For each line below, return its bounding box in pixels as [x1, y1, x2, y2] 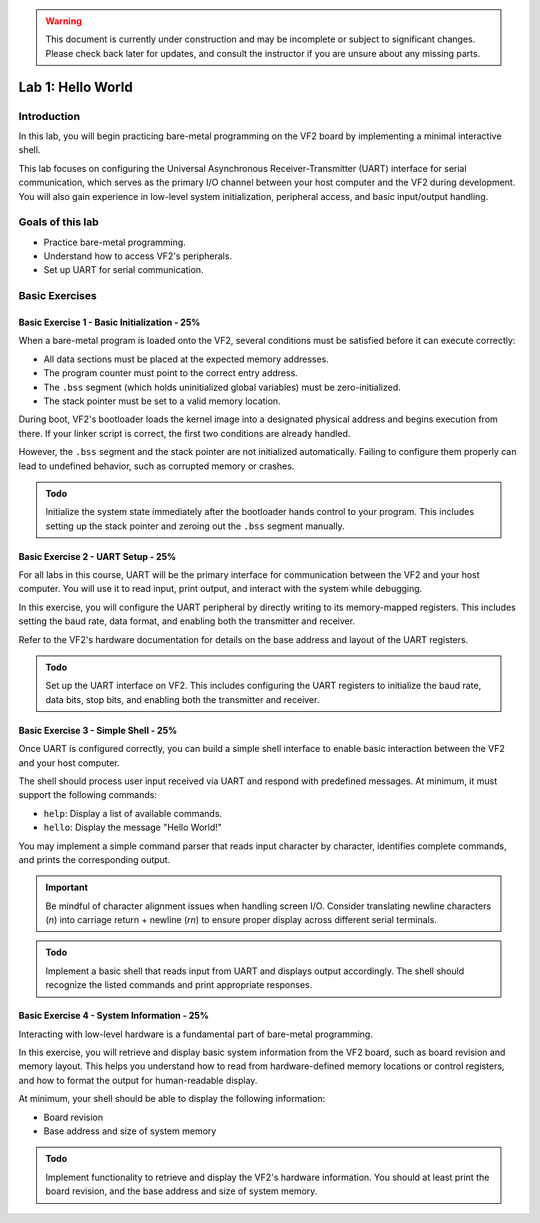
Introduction [18, 109, 80, 123]
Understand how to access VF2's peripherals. [43, 250, 233, 262]
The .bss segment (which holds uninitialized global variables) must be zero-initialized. [43, 381, 402, 393]
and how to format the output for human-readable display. [18, 1074, 258, 1086]
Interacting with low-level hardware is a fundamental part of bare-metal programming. [18, 1028, 374, 1040]
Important [45, 881, 89, 894]
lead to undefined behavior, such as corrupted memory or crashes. [18, 460, 295, 472]
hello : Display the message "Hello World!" [43, 821, 222, 834]
